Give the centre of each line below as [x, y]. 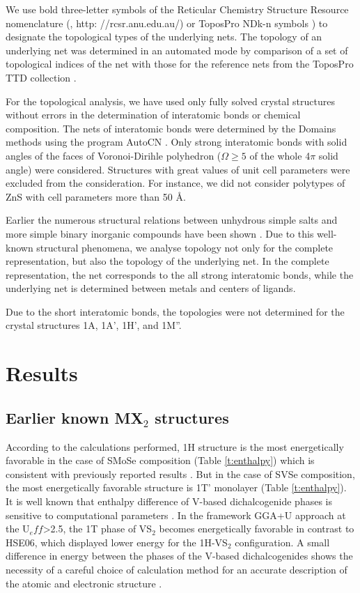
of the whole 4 [280, 155]
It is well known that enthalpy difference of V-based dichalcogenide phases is [169, 501]
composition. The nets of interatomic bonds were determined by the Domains [171, 128]
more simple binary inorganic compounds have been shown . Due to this [160, 233]
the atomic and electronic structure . [84, 583]
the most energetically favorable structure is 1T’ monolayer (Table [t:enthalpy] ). [176, 487]
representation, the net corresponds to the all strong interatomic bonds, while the [180, 274]
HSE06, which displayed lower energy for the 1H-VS [117, 542]
